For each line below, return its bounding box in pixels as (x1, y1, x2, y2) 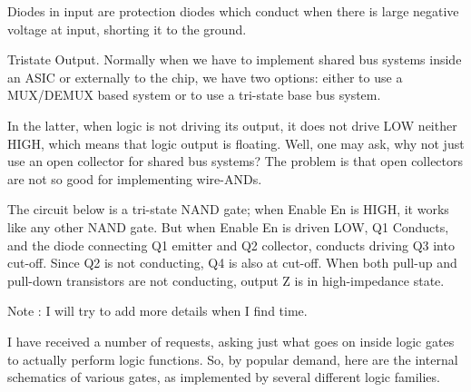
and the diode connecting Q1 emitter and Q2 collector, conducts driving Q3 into (7, 235, 455, 254)
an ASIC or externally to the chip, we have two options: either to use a (7, 67, 403, 86)
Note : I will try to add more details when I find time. (7, 301, 308, 320)
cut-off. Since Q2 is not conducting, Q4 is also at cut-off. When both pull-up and (7, 253, 457, 272)
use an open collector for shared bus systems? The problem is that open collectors (7, 152, 464, 171)
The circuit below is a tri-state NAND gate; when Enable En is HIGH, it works (7, 200, 449, 219)
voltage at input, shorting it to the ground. (7, 19, 247, 38)
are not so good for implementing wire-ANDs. (7, 169, 262, 188)
